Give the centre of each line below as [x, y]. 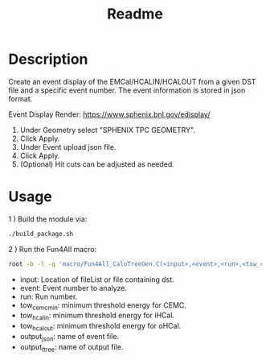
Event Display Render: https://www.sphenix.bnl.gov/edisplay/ [109, 114]
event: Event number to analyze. [73, 288]
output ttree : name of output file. [72, 348]
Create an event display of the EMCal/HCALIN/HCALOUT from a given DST [132, 81]
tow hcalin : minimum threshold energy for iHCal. [97, 317]
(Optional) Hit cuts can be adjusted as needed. [97, 164]
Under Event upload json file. [68, 147]
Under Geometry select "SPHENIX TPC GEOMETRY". [107, 130]
